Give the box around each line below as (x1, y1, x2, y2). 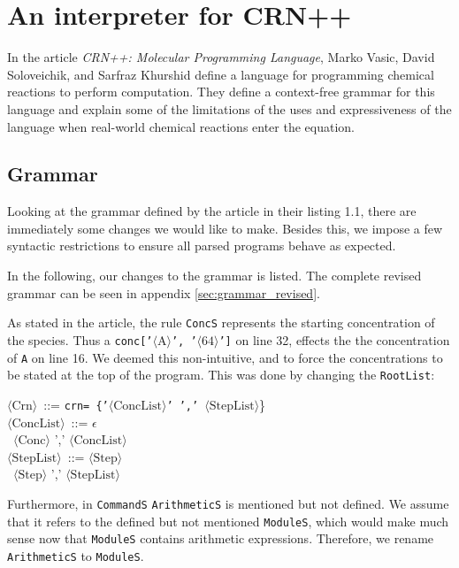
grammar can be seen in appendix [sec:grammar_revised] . (7, 283, 320, 302)
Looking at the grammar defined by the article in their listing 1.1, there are (7, 202, 417, 220)
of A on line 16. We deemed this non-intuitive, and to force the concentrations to (7, 348, 443, 366)
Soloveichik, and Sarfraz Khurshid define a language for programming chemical (7, 65, 434, 83)
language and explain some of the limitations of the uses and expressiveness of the (7, 99, 452, 118)
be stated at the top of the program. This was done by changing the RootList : (7, 365, 435, 384)
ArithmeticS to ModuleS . (7, 546, 144, 564)
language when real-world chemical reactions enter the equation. (7, 117, 355, 135)
